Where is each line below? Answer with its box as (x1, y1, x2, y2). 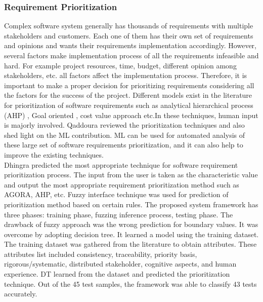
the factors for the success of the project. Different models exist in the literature (4, 90, 252, 100)
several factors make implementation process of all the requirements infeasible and (4, 50, 259, 60)
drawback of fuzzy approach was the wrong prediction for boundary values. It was (4, 219, 258, 230)
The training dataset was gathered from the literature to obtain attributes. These (4, 239, 257, 249)
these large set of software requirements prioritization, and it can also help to (4, 139, 243, 150)
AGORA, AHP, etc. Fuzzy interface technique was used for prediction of (4, 189, 229, 200)
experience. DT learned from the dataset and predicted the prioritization (4, 269, 230, 279)
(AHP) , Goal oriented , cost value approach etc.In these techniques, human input (4, 109, 258, 120)
